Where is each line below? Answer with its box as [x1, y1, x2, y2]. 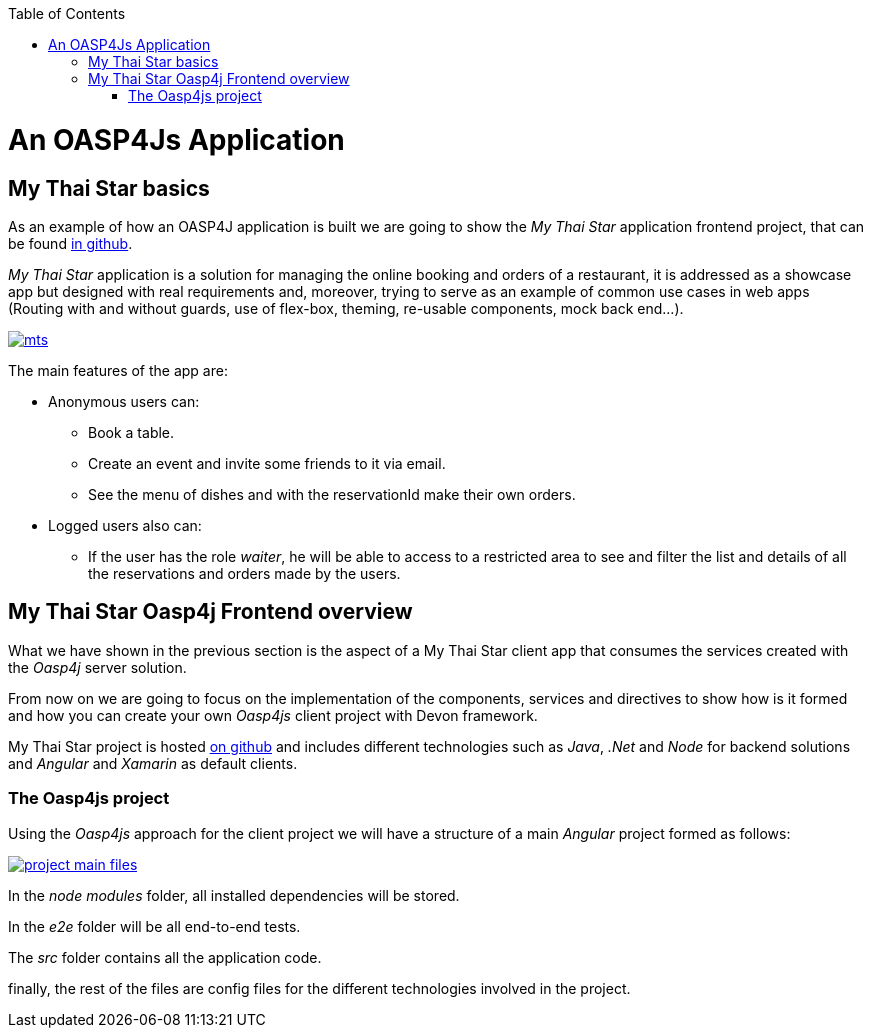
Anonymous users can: [48, 392, 200, 410]
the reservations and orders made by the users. [88, 564, 401, 582]
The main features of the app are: [8, 361, 228, 379]
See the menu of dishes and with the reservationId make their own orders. [88, 485, 576, 503]
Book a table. [88, 423, 175, 441]
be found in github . [8, 234, 133, 252]
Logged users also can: [48, 516, 202, 534]
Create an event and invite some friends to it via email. [88, 454, 446, 472]
